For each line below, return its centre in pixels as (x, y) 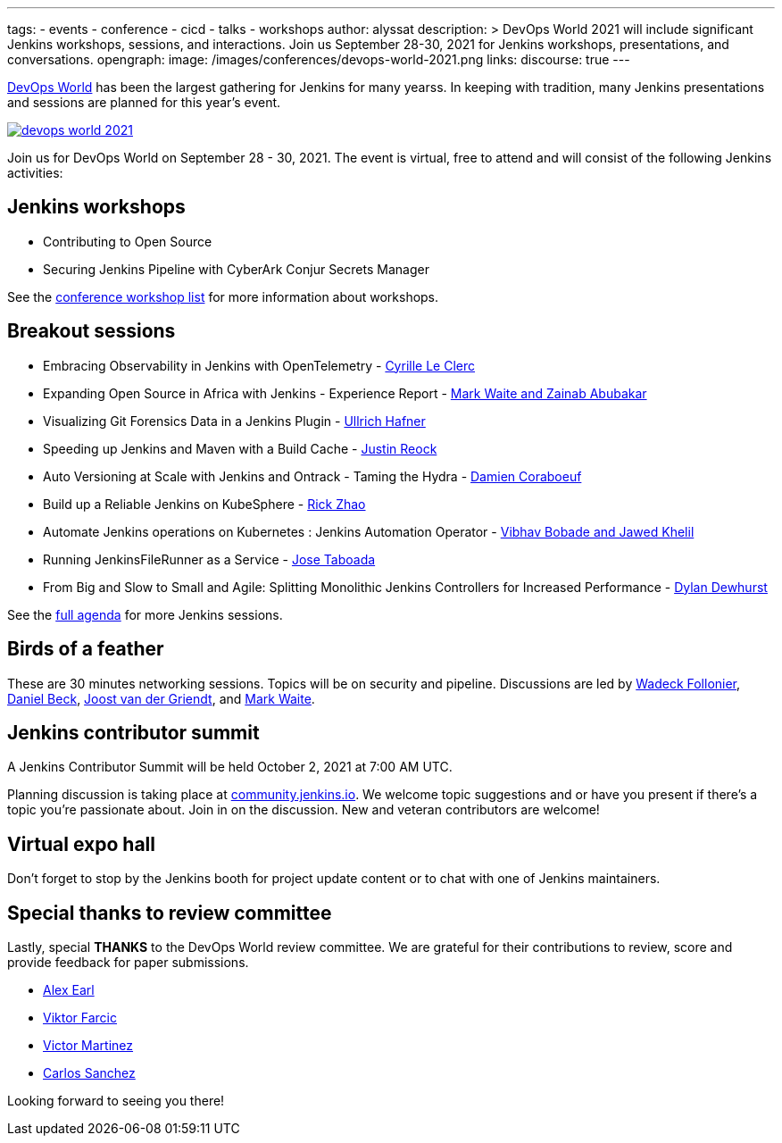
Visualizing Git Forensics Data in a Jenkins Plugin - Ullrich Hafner (234, 421)
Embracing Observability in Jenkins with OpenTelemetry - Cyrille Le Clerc (259, 365)
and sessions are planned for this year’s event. (144, 102)
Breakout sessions (92, 331)
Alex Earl (69, 990)
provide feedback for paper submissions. (128, 963)
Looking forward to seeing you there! (116, 1101)
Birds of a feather (86, 649)
